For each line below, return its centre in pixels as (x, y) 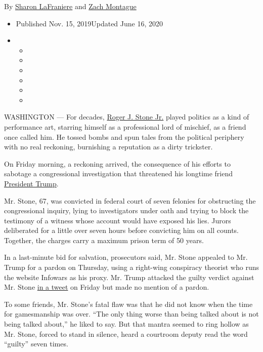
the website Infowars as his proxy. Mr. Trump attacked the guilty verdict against (129, 277)
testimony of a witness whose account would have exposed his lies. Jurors (118, 220)
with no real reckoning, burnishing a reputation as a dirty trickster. (108, 147)
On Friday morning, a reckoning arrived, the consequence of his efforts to (117, 163)
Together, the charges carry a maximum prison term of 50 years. (104, 240)
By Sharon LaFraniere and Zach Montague (70, 6)
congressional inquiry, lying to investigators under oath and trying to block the (126, 210)
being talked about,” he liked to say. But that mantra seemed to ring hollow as (126, 324)
